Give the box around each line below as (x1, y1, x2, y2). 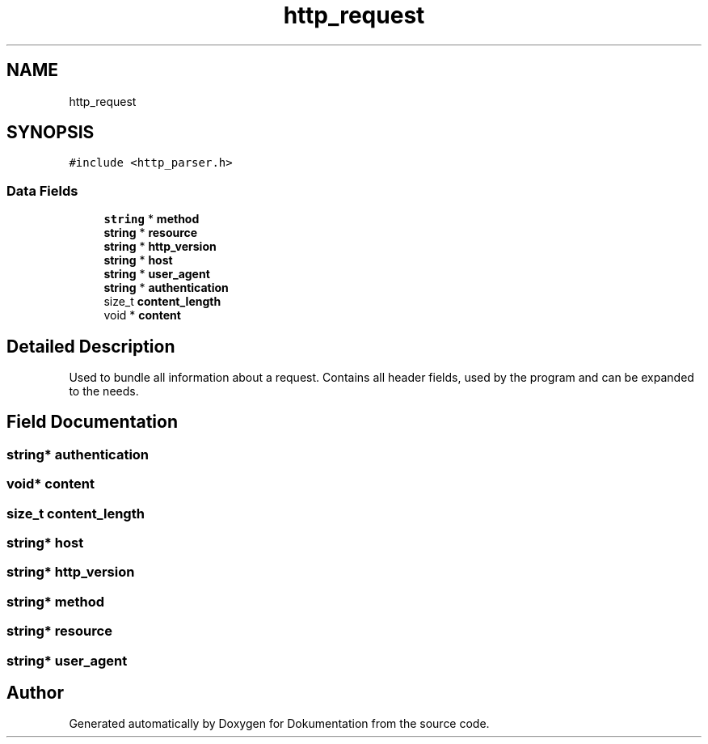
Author (6, 682, 64, 703)
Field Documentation (6, 412, 178, 433)
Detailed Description (6, 336, 175, 357)
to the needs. (69, 384, 139, 399)
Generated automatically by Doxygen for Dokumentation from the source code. (69, 717, 490, 731)
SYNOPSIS (6, 122, 95, 143)
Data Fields (6, 182, 78, 199)
